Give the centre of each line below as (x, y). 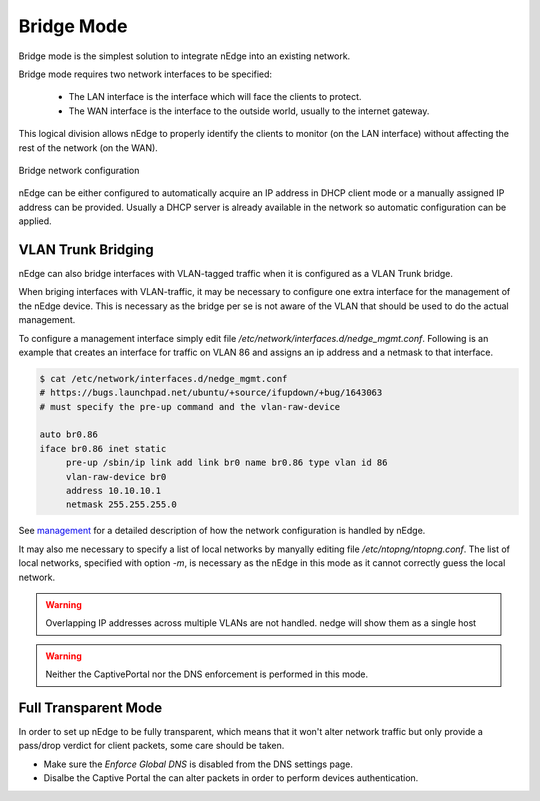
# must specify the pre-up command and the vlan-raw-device (190, 406)
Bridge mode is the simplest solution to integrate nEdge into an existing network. (184, 56)
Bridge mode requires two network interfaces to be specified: (145, 74)
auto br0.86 (69, 434)
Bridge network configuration (79, 170)
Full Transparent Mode (90, 707)
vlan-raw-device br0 (116, 476)
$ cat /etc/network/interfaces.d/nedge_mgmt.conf (163, 378)
